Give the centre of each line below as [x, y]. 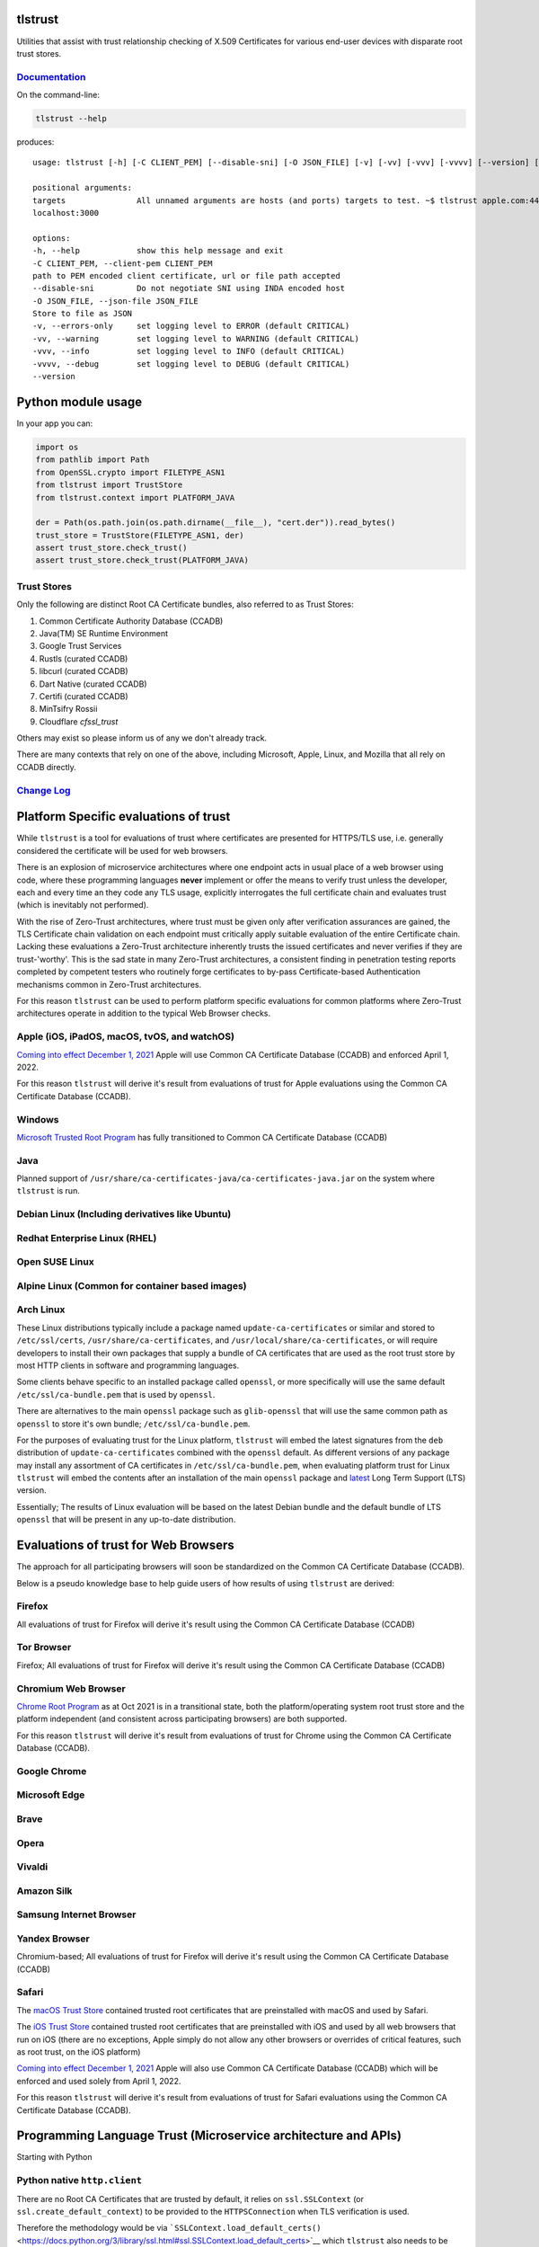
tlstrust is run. [48, 1191]
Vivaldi [32, 1867]
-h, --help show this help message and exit [158, 251]
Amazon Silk [44, 1890]
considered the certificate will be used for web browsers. [122, 850]
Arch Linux [41, 1310]
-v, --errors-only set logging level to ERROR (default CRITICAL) [191, 326]
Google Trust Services [80, 646]
